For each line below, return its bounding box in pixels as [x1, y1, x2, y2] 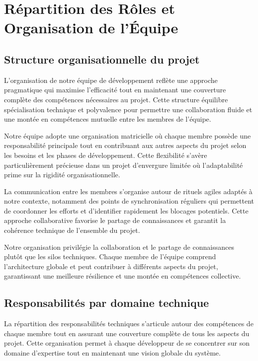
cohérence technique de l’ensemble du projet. [4, 225, 140, 235]
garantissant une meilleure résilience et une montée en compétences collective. [4, 271, 241, 281]
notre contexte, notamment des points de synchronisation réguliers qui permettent [4, 196, 255, 206]
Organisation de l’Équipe [4, 17, 178, 38]
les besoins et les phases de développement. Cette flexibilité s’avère [4, 149, 207, 160]
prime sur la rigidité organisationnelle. [4, 169, 120, 180]
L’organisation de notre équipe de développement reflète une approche [4, 74, 218, 85]
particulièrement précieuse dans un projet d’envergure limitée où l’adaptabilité [4, 159, 243, 170]
